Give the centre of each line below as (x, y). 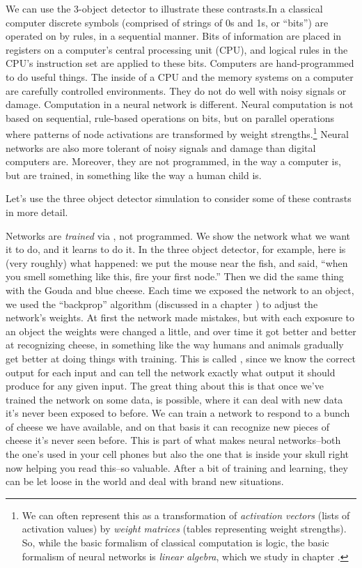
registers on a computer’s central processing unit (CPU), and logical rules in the (177, 49)
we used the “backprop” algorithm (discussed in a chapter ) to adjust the (162, 304)
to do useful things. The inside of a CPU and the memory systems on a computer (180, 76)
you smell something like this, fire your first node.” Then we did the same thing (175, 276)
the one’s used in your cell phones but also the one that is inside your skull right (177, 454)
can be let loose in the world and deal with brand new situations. (145, 481)
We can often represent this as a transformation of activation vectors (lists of (186, 515)
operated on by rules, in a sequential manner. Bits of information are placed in (174, 36)
